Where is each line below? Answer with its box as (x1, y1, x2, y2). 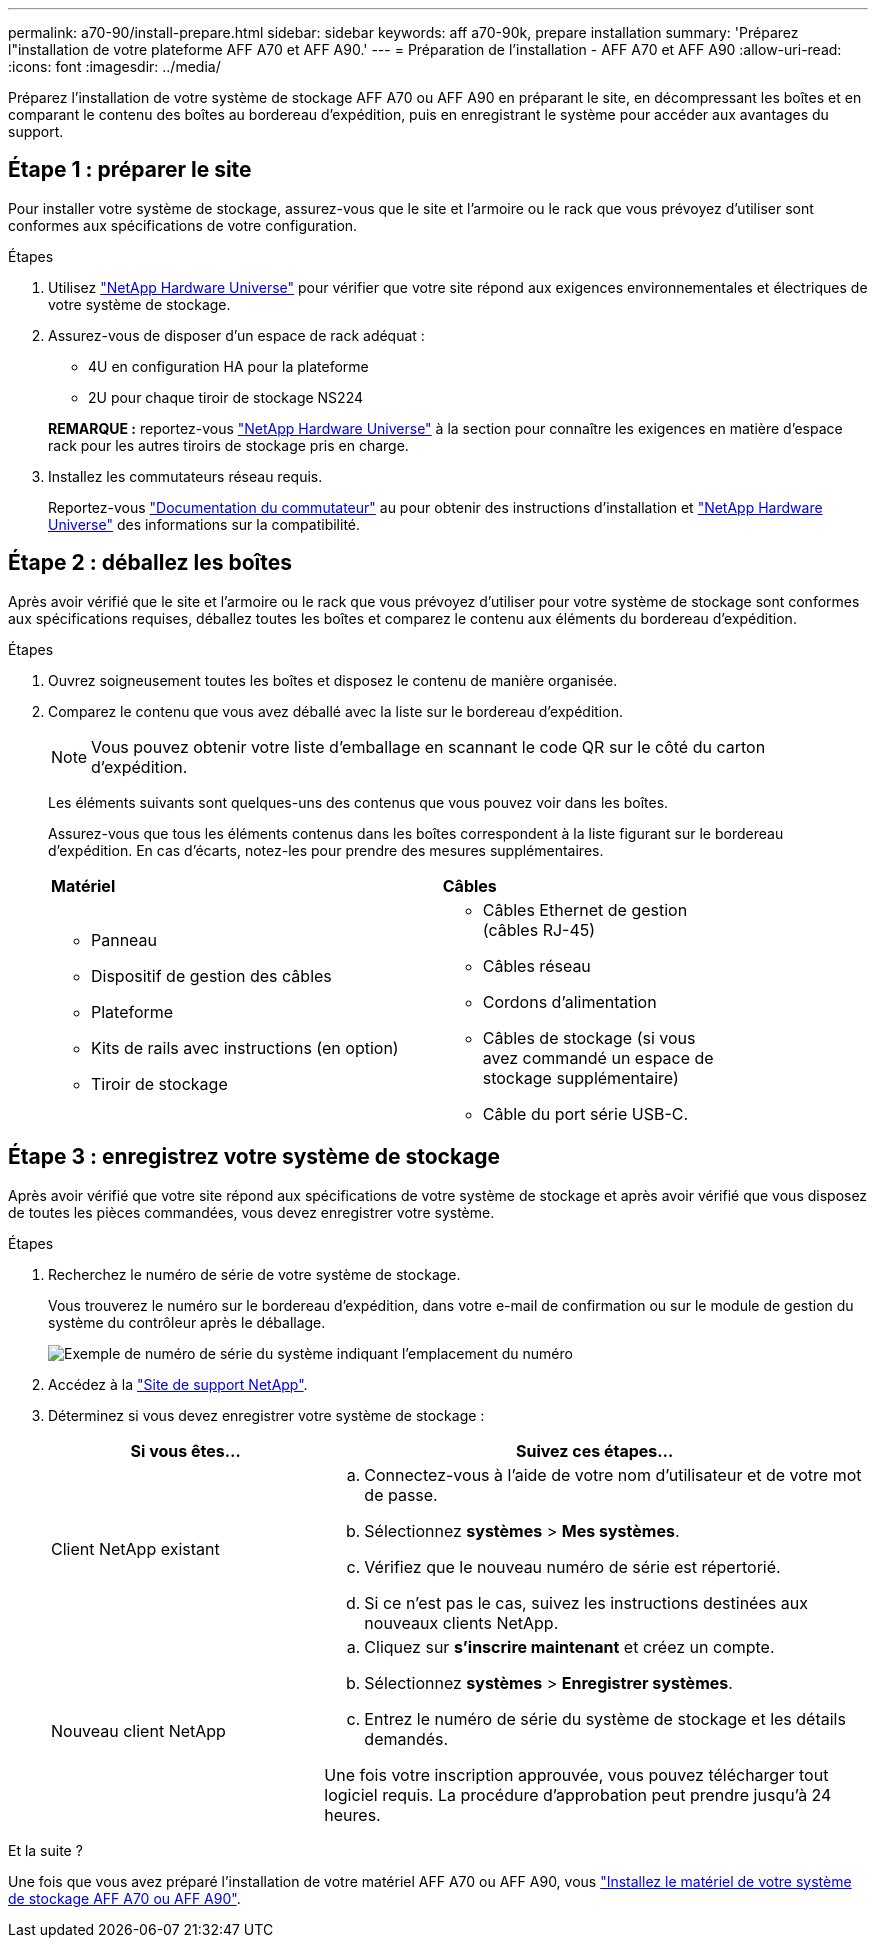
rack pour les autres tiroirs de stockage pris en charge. (48, 436, 409, 454)
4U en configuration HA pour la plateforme (88, 357, 369, 375)
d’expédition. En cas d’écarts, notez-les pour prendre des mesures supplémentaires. (48, 841, 604, 859)
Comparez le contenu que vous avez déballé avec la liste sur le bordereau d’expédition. (48, 702, 623, 720)
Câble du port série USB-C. (482, 1103, 689, 1124)
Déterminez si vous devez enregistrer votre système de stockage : (48, 1406, 485, 1424)
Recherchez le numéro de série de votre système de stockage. (48, 1265, 461, 1283)
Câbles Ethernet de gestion (482, 899, 688, 920)
